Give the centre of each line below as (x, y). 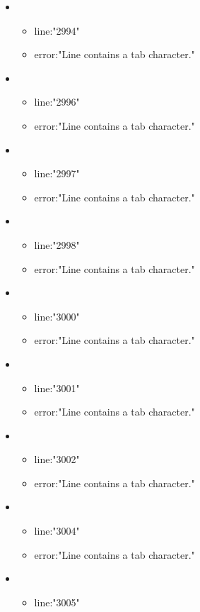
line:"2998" (57, 244)
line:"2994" (57, 30)
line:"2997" (57, 173)
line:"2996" (57, 102)
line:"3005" (57, 602)
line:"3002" (57, 459)
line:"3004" (57, 531)
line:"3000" (57, 316)
